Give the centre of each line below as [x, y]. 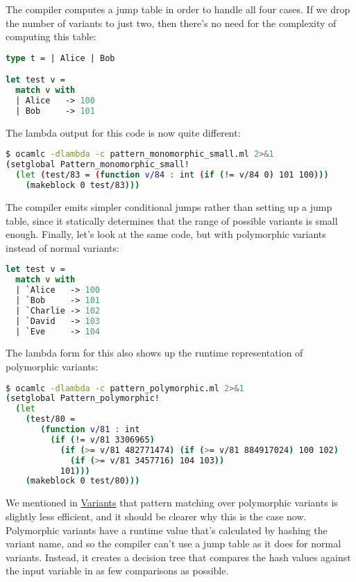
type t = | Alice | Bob [60, 58]
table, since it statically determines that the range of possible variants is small [172, 220]
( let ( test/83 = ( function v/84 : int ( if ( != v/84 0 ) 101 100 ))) [172, 175]
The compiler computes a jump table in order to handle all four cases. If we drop [178, 9]
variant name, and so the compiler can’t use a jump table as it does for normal [173, 544]
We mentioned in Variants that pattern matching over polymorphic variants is [172, 503]
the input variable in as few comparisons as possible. [117, 571]
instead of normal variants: [62, 247]
